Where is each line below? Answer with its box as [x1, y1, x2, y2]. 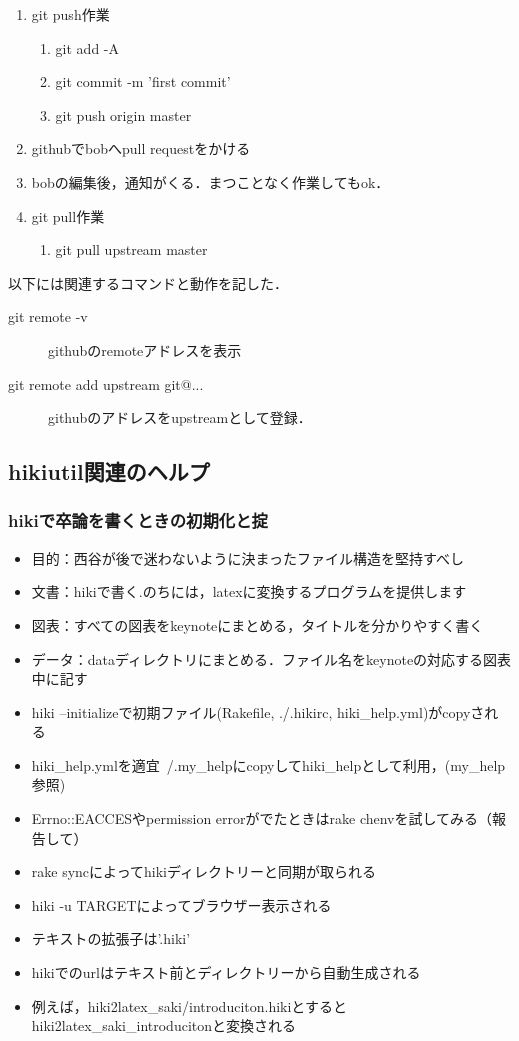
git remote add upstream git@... [8, 373, 204, 394]
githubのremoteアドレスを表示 [48, 339, 242, 360]
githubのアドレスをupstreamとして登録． [48, 407, 312, 428]
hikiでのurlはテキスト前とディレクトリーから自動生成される [31, 962, 421, 983]
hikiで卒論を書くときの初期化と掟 [8, 508, 268, 533]
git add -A [55, 37, 119, 58]
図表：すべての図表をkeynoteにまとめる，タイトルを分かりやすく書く [31, 614, 484, 635]
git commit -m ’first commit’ [55, 71, 231, 92]
